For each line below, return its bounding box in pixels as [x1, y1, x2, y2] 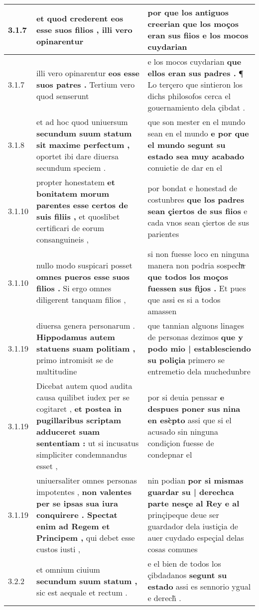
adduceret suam [36, 426, 100, 437]
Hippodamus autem [36, 331, 115, 343]
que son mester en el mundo [147, 116, 246, 127]
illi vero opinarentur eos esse [36, 67, 139, 79]
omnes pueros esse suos [36, 271, 130, 282]
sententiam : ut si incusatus [36, 437, 139, 449]
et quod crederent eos [36, 12, 124, 24]
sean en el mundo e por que [147, 127, 249, 139]
